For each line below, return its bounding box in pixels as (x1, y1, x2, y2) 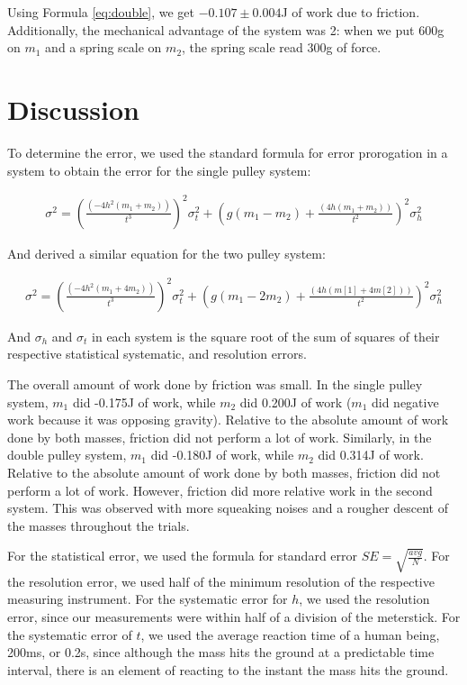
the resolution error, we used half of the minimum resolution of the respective (7, 571, 435, 590)
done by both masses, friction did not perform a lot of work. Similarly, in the (7, 427, 432, 446)
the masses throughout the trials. (7, 516, 190, 534)
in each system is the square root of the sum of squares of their (92, 326, 440, 345)
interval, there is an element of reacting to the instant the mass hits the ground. (7, 660, 449, 679)
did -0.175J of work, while (72, 392, 216, 411)
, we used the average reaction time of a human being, (140, 625, 440, 644)
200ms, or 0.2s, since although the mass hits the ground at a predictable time (7, 643, 435, 662)
